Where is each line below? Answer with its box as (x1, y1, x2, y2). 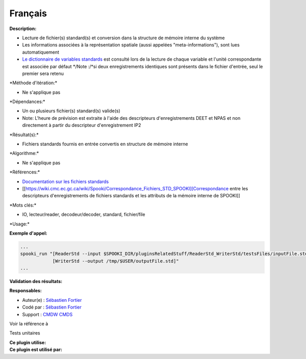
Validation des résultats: (9, 278, 63, 285)
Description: (9, 25, 37, 32)
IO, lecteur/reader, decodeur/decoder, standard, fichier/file (22, 212, 145, 218)
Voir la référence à (9, 321, 48, 327)
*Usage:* (9, 221, 30, 227)
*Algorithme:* (9, 150, 39, 157)
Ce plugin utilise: (9, 339, 46, 345)
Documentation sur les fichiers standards (22, 178, 109, 185)
